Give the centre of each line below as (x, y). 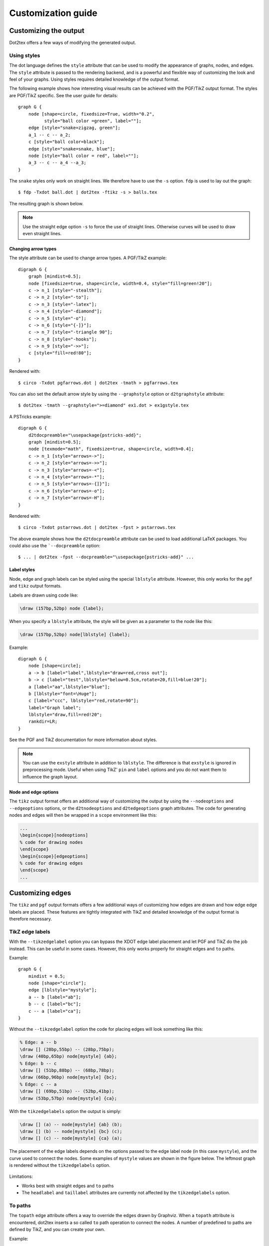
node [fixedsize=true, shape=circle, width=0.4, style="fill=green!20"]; (120, 283)
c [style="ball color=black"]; (67, 142)
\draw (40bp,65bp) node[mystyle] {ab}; (68, 1056)
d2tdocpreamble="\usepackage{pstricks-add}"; (85, 435)
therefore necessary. (31, 919)
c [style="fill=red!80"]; (60, 353)
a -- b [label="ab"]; (55, 997)
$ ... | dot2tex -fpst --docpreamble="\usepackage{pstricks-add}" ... (106, 557)
